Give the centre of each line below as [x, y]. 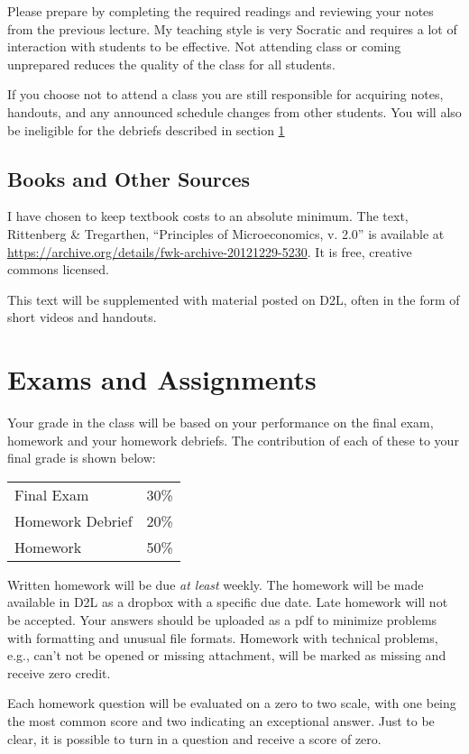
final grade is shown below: [82, 458]
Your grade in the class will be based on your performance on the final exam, [221, 423]
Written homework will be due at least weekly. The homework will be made [216, 584]
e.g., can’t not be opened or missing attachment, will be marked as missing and [227, 655]
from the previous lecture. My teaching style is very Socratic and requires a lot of [232, 28]
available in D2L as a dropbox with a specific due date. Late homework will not [228, 602]
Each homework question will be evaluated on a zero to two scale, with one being [232, 703]
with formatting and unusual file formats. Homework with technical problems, [223, 637]
